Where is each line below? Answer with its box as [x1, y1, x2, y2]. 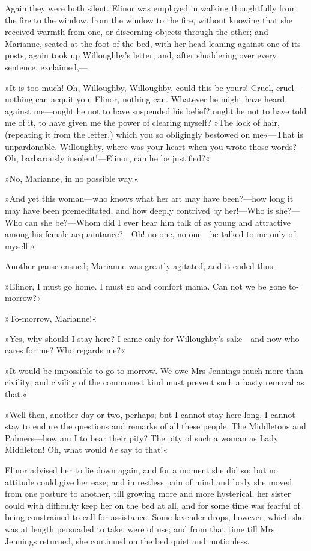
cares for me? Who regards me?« [5, 344, 125, 356]
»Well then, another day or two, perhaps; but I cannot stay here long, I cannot [5, 408, 295, 420]
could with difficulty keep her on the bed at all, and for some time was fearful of [5, 499, 300, 511]
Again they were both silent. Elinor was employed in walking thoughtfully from [5, 2, 297, 14]
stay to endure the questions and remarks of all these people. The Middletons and [5, 420, 306, 432]
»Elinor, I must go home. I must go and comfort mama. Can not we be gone [5, 279, 286, 292]
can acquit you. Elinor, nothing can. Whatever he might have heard [35, 93, 285, 105]
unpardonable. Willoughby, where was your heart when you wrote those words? [5, 140, 297, 152]
